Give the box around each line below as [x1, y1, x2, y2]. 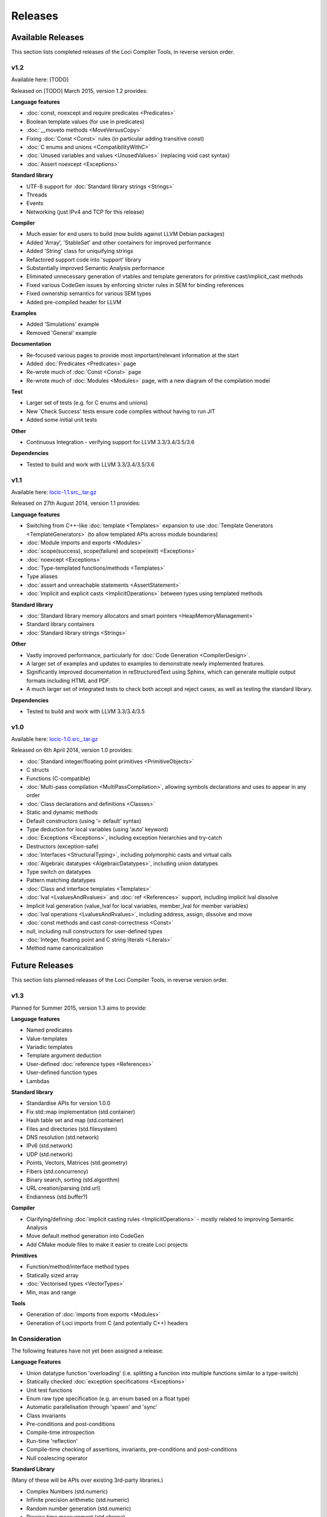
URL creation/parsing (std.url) [26, 1184, 101, 1192]
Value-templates [26, 1035, 68, 1042]
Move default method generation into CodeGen [26, 1232, 145, 1240]
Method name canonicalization [26, 944, 104, 952]
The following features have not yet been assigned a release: [11, 1347, 163, 1354]
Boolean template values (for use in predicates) [26, 118, 145, 125]
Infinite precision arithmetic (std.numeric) [26, 1496, 130, 1504]
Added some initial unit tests [26, 416, 97, 424]
